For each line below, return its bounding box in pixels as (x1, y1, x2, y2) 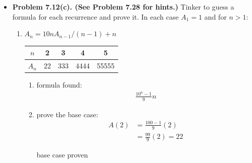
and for (204, 11, 227, 22)
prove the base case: (36, 109, 98, 119)
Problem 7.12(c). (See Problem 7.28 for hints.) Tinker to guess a (12, 2, 234, 12)
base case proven (36, 149, 88, 160)
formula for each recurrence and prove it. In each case (12, 11, 179, 22)
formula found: (36, 79, 82, 90)
